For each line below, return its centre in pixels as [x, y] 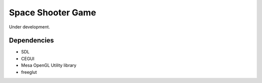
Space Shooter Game [53, 12]
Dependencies [32, 41]
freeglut [29, 72]
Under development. [30, 27]
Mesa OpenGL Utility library [49, 65]
